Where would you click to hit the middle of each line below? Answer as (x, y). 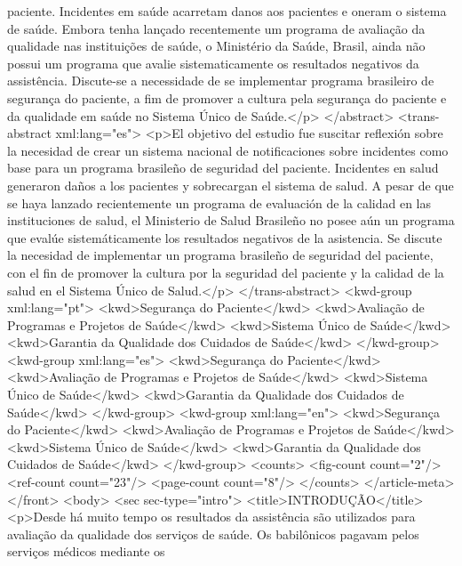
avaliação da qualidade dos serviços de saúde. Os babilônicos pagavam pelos (213, 534)
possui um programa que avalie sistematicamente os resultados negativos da (213, 63)
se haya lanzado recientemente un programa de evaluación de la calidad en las (219, 202)
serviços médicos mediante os (86, 551)
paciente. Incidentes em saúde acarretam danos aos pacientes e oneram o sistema (227, 11)
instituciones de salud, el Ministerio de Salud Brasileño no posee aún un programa (231, 220)
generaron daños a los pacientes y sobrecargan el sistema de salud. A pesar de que (231, 185)
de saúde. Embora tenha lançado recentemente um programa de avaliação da (216, 28)
